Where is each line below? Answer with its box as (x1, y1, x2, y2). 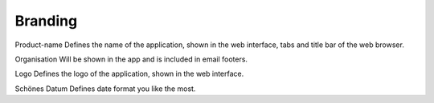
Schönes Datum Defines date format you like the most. (14, 84, 196, 93)
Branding (14, 12, 78, 30)
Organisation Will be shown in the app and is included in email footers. (14, 54, 248, 64)
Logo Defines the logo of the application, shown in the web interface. (14, 69, 244, 79)
